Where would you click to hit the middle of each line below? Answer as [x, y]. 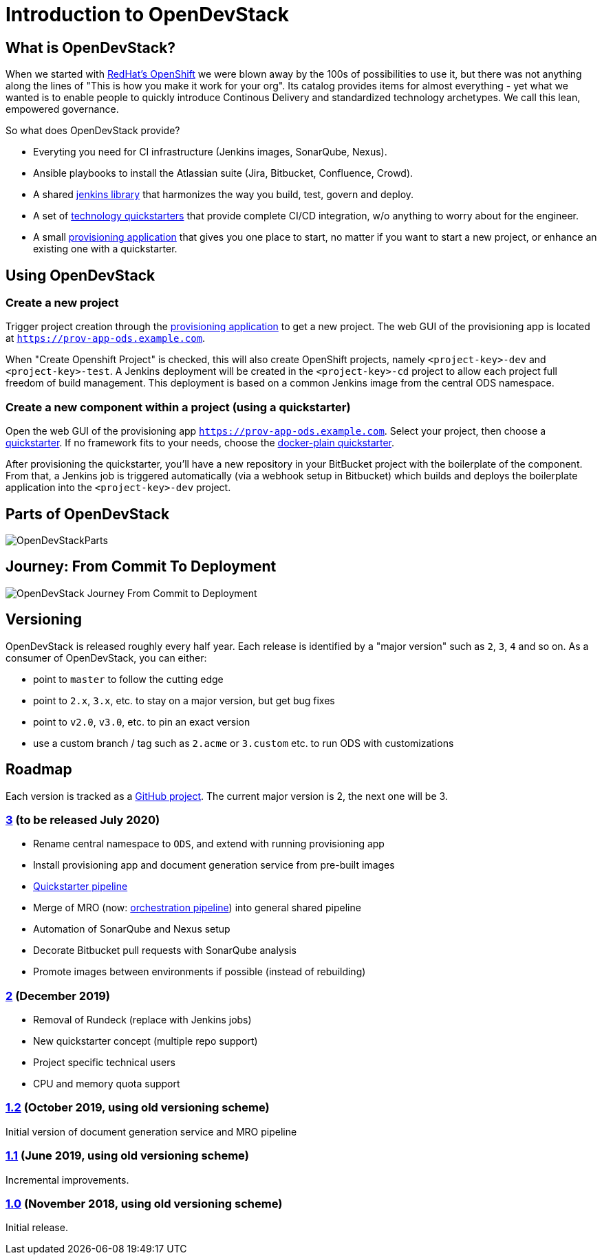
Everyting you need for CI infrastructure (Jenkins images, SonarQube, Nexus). [210, 152]
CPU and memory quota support [107, 1084]
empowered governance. [62, 109]
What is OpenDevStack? [91, 47]
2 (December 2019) [58, 996]
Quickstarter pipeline [80, 887]
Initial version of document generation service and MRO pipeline [151, 1131]
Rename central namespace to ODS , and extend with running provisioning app [209, 844]
